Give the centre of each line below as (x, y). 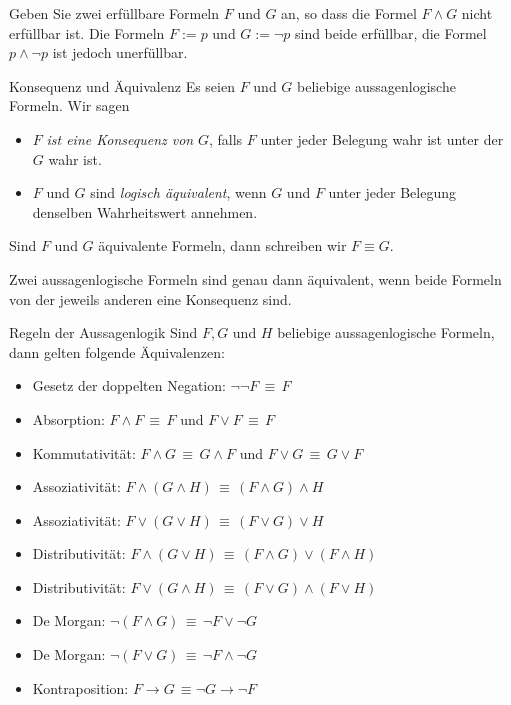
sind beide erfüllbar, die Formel (390, 32)
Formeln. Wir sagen (69, 105)
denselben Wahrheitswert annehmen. (145, 211)
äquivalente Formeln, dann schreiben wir (222, 245)
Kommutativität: (84, 452)
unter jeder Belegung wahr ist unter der (382, 138)
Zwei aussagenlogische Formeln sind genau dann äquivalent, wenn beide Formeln (255, 278)
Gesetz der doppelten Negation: (129, 385)
